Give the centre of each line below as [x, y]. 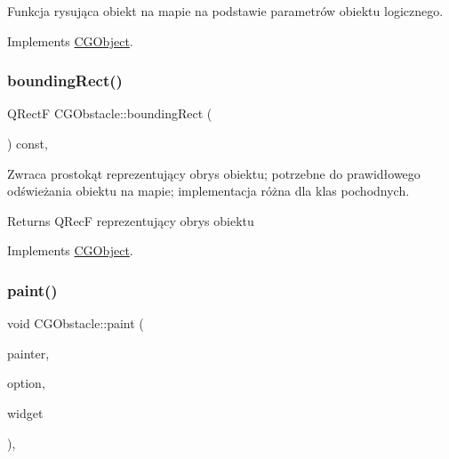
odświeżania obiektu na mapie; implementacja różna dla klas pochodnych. [208, 191]
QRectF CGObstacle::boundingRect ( [110, 113]
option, [26, 383]
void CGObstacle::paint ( [76, 323]
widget [25, 412]
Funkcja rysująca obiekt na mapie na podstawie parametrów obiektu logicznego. [225, 11]
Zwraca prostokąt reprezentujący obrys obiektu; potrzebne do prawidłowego [214, 173]
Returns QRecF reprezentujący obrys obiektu [131, 220]
